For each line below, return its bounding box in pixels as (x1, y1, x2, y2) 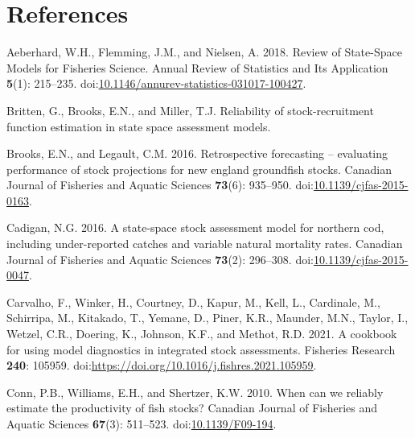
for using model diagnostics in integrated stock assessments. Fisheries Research (6, 341, 396, 357)
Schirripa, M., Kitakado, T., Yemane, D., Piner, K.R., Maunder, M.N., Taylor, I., (6, 309, 409, 326)
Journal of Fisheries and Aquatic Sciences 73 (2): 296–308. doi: (6, 250, 314, 267)
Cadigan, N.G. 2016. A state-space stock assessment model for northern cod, (6, 219, 384, 236)
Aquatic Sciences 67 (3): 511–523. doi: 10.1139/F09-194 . (6, 415, 277, 432)
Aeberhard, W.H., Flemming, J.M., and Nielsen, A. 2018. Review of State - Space (6, 43, 402, 60)
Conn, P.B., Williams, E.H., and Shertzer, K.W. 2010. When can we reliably (6, 383, 384, 400)
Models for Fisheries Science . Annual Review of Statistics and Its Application (6, 59, 388, 76)
